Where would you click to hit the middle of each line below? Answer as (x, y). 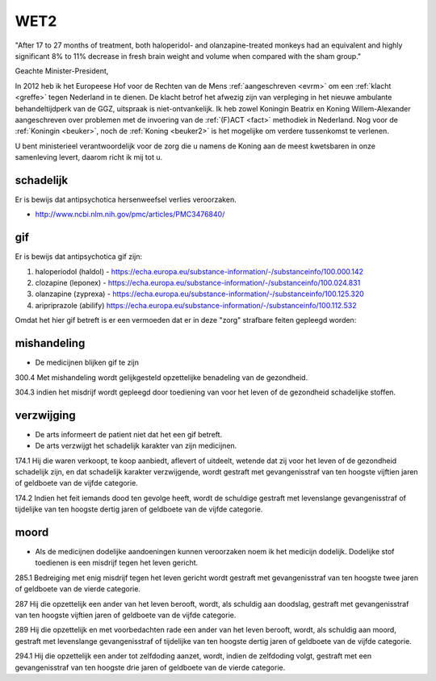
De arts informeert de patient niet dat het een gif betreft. (129, 434)
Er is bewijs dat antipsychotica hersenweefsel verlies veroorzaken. (126, 199)
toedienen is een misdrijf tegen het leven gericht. (117, 563)
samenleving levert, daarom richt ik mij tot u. (89, 157)
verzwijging (45, 415)
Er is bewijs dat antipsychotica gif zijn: (79, 257)
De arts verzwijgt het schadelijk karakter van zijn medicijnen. (136, 446)
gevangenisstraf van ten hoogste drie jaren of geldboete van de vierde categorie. (150, 667)
